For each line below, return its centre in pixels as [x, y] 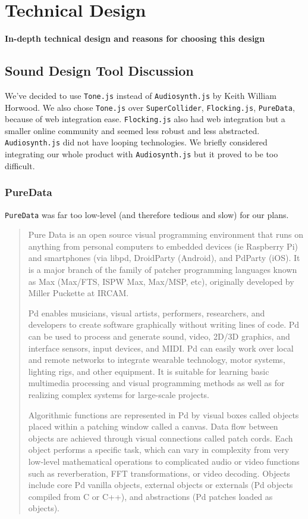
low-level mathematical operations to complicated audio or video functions [164, 461]
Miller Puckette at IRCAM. [78, 293]
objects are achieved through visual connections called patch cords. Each [161, 438]
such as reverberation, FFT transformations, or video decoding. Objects [159, 473]
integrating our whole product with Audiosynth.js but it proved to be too [142, 154]
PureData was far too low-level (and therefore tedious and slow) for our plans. [147, 214]
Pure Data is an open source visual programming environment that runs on [166, 234]
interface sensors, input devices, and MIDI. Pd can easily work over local [161, 348]
